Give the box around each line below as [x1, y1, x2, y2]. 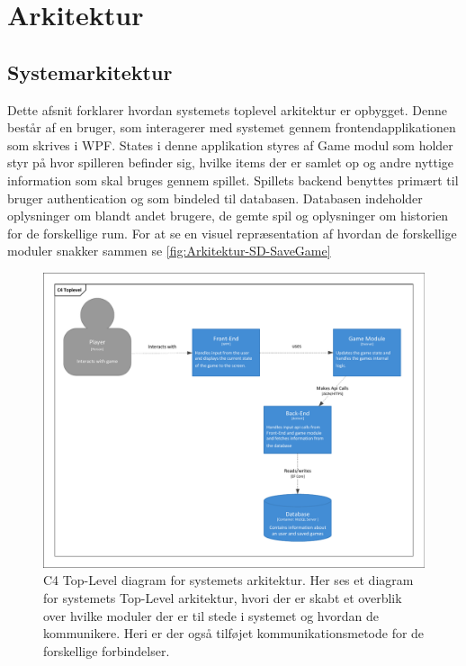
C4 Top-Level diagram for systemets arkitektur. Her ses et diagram [43, 571, 414, 589]
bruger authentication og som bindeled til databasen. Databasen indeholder [7, 188, 423, 207]
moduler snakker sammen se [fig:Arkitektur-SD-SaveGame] [7, 241, 331, 260]
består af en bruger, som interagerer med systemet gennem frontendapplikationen [7, 118, 456, 137]
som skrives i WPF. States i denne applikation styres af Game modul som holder [7, 135, 453, 154]
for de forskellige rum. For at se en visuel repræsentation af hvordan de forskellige [7, 223, 457, 242]
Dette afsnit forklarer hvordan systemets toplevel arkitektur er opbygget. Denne [7, 100, 448, 119]
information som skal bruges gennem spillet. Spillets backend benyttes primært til [7, 170, 459, 189]
